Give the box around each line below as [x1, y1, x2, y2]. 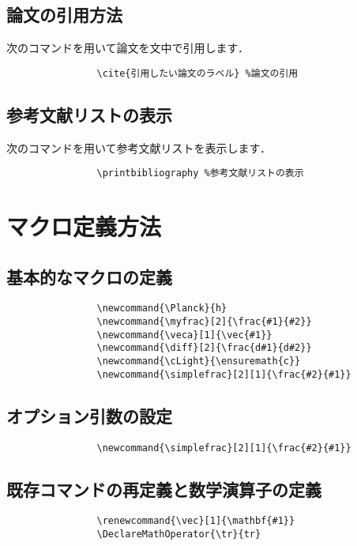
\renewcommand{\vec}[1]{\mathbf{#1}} [96, 515, 295, 527]
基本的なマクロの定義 [6, 264, 172, 288]
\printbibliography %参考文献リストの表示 [96, 168, 304, 179]
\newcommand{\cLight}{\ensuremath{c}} [96, 356, 301, 367]
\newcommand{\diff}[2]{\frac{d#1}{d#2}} [96, 342, 312, 354]
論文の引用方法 [6, 2, 122, 27]
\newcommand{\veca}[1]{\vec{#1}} [96, 329, 272, 341]
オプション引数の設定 [6, 403, 172, 427]
